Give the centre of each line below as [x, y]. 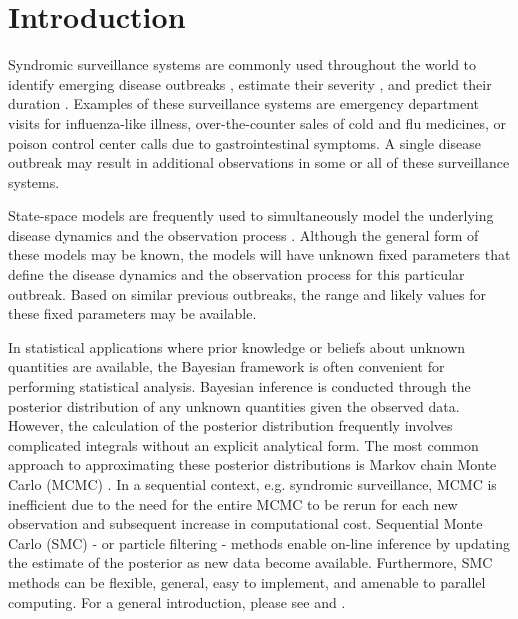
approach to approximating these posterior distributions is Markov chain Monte [252, 464]
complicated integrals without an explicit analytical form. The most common [243, 444]
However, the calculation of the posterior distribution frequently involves [230, 425]
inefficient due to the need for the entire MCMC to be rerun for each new [233, 503]
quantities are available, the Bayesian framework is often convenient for [226, 366]
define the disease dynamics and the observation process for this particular [236, 274]
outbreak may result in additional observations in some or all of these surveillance [259, 162]
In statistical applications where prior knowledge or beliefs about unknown [237, 346]
